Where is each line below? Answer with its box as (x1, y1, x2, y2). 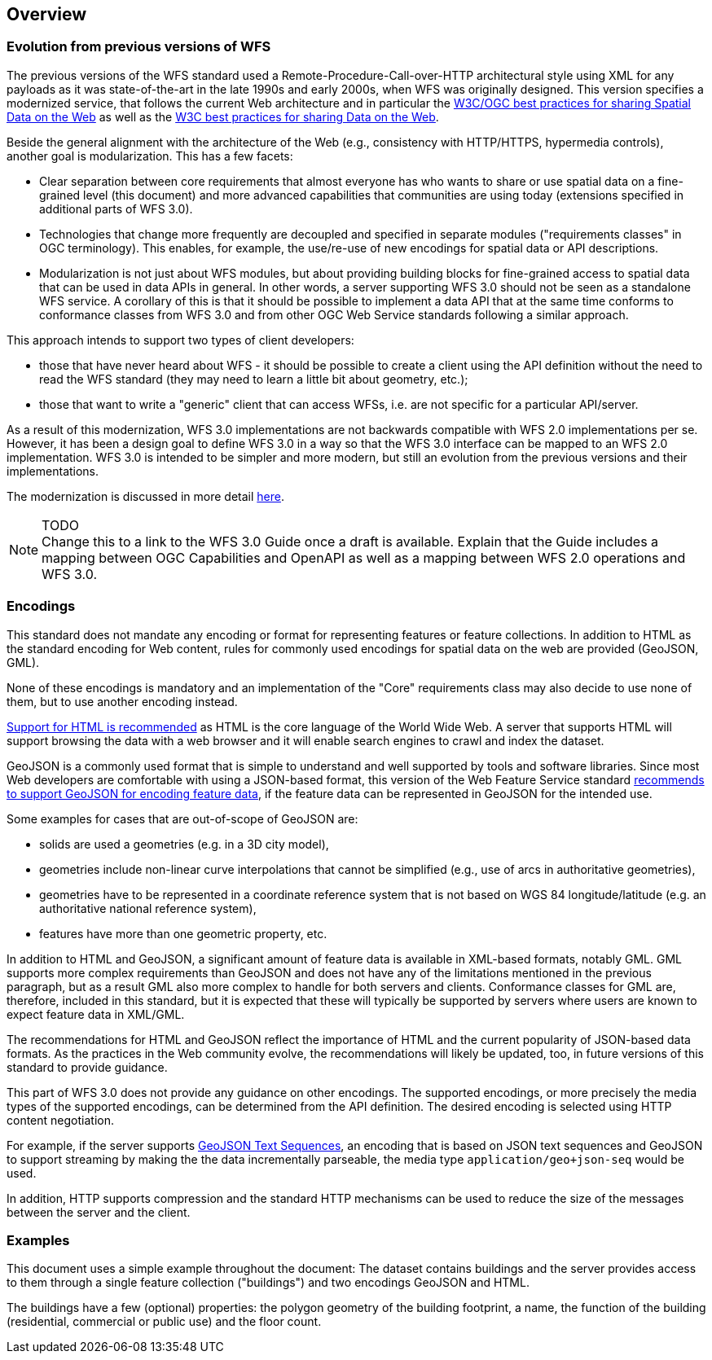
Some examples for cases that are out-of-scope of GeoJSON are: (7, 811, 358, 826)
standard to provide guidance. (7, 1059, 168, 1074)
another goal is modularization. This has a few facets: (7, 148, 293, 163)
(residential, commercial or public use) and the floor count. (7, 1314, 322, 1329)
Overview (7, 4, 87, 24)
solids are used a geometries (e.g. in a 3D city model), (39, 836, 329, 851)
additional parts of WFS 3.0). (39, 201, 193, 216)
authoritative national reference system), (39, 901, 257, 915)
